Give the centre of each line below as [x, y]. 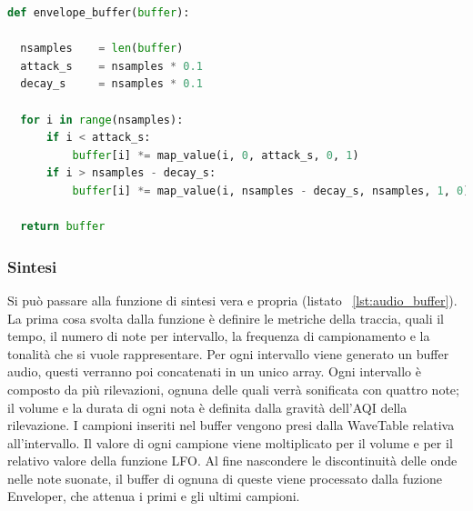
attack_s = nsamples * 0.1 [111, 66]
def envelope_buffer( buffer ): [99, 13]
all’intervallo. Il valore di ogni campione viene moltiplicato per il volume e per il [230, 442]
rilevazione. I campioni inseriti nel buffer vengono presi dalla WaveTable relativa [231, 425]
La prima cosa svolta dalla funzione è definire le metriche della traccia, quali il [226, 318]
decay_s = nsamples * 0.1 [111, 84]
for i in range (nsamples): [102, 120]
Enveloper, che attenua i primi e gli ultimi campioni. [154, 496]
